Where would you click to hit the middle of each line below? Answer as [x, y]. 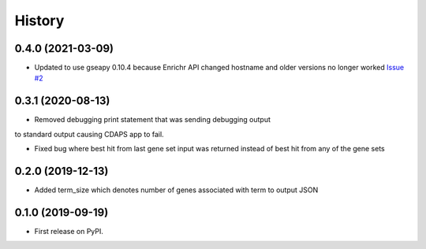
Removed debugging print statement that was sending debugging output [153, 120]
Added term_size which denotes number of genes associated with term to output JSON [176, 190]
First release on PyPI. [69, 231]
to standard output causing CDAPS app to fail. [90, 134]
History [39, 20]
